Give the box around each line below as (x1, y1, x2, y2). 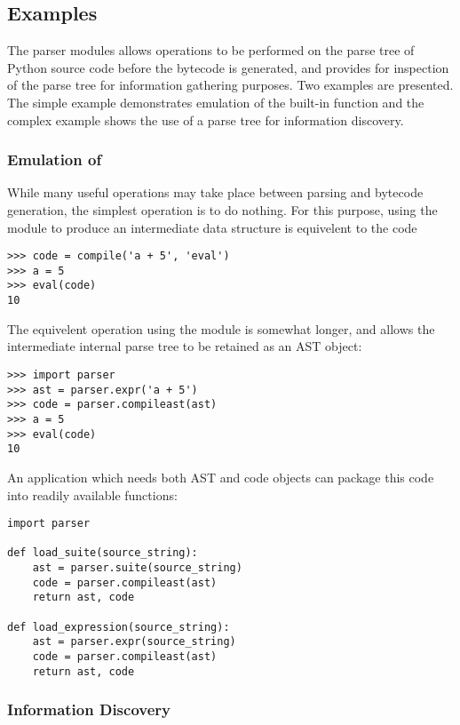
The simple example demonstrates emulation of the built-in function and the (7, 92, 424, 111)
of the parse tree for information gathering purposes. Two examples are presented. (7, 76, 454, 94)
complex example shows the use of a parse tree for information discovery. (7, 110, 404, 129)
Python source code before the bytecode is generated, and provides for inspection (7, 58, 449, 76)
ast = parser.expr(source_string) (32, 635, 236, 649)
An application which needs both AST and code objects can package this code (7, 467, 434, 486)
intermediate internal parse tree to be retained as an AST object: (7, 337, 362, 355)
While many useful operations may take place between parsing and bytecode (7, 183, 424, 202)
